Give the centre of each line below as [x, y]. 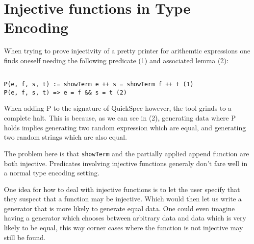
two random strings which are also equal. [65, 137]
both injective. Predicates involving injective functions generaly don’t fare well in [126, 163]
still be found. [25, 237]
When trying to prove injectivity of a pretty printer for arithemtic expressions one [127, 51]
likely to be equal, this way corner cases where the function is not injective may [124, 228]
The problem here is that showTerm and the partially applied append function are [127, 153]
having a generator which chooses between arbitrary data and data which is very [125, 218]
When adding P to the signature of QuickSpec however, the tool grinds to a [118, 108]
